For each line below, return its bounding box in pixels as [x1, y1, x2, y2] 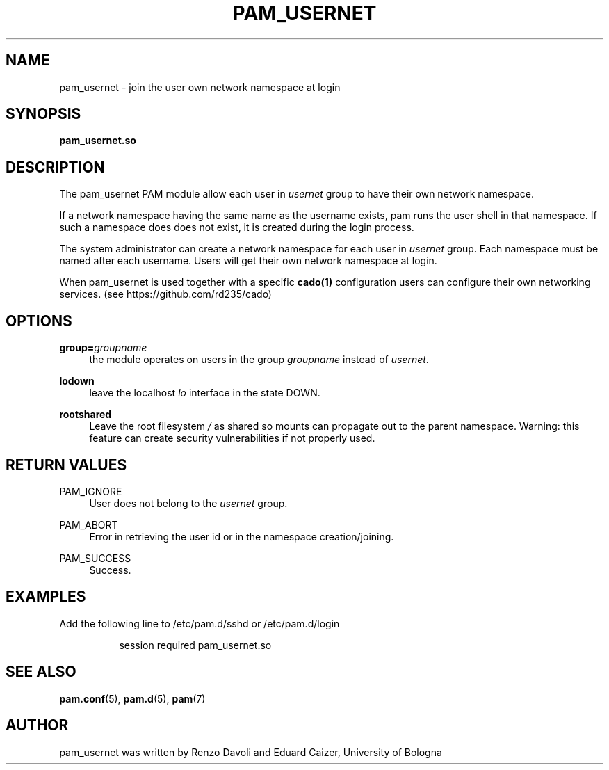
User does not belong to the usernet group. [89, 497, 288, 509]
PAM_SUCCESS [59, 552, 131, 564]
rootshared [59, 408, 112, 421]
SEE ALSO [6, 663, 76, 681]
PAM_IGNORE [59, 485, 122, 497]
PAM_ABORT [59, 518, 118, 531]
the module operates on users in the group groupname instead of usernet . [89, 353, 429, 366]
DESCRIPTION [6, 158, 105, 176]
